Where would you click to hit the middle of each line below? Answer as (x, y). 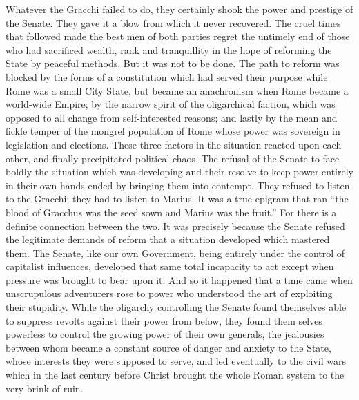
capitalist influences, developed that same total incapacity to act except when (170, 266)
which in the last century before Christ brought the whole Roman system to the (175, 375)
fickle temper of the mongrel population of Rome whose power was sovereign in (173, 131)
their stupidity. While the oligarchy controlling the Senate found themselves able (176, 307)
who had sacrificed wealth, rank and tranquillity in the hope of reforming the (169, 49)
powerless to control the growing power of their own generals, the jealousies (165, 334)
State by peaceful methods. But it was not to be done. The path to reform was (173, 63)
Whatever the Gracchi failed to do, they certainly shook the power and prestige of (179, 9)
